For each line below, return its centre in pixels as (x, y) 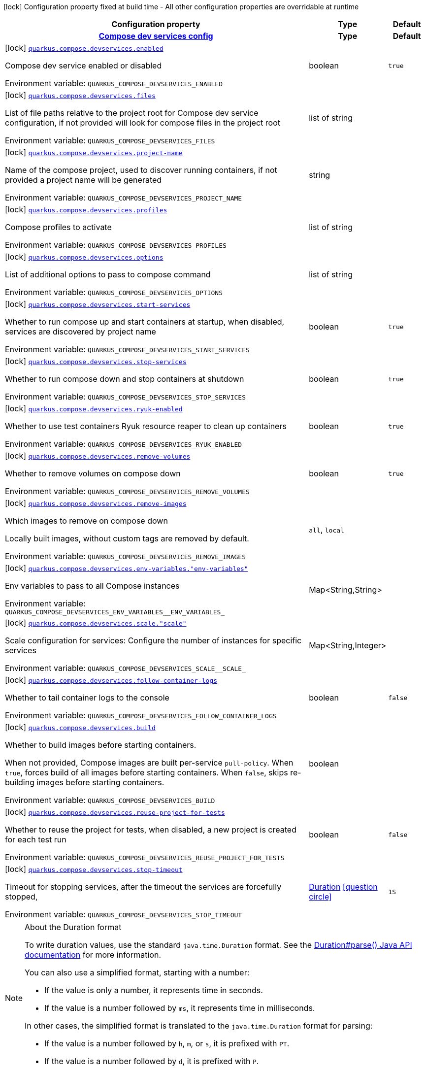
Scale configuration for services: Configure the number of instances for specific (153, 640)
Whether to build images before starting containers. (101, 745)
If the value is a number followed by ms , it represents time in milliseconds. (180, 1008)
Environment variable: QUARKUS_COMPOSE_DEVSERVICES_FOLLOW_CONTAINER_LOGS (141, 715)
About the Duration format (73, 927)
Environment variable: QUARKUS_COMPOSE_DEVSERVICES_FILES (110, 140)
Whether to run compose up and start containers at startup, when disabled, (145, 322)
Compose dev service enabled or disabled (83, 66)
